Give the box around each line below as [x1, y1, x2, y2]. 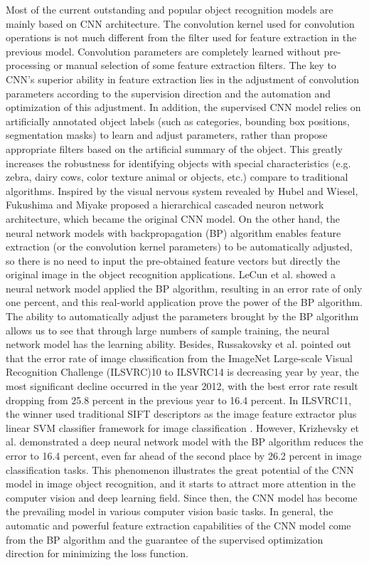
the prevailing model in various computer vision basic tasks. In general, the [6, 504, 333, 519]
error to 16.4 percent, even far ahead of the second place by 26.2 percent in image [6, 448, 362, 463]
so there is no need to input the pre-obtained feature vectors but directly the [6, 253, 341, 268]
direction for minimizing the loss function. [6, 546, 188, 561]
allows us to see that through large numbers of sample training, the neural [6, 322, 330, 337]
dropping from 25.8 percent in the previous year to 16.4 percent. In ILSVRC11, [6, 392, 352, 407]
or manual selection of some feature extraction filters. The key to [53, 58, 336, 73]
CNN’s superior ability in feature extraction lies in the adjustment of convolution [6, 71, 360, 86]
